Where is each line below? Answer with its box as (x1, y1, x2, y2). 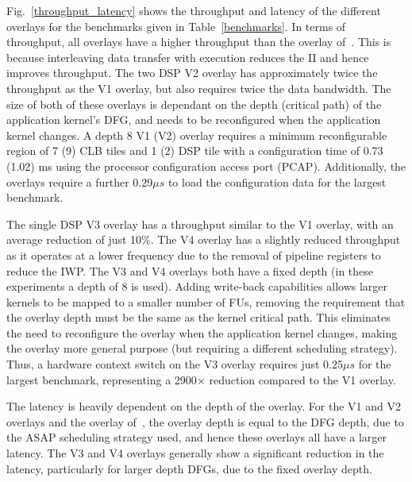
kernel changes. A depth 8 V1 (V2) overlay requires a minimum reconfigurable (6, 126, 387, 143)
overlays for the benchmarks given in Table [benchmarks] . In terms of (6, 17, 346, 34)
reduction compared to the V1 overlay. (209, 371, 396, 388)
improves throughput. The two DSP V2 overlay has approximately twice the (6, 64, 378, 81)
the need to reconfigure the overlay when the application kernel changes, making (6, 324, 398, 341)
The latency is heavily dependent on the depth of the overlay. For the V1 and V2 (6, 398, 401, 415)
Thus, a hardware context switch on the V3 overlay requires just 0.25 (6, 356, 343, 372)
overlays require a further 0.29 (6, 173, 153, 190)
